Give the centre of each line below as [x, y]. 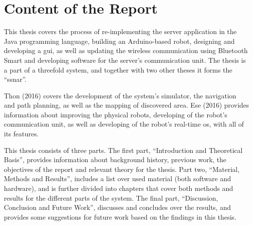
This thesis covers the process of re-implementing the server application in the [120, 31]
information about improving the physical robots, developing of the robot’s [116, 114]
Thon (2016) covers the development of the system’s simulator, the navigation [120, 95]
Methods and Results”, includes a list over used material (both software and [117, 178]
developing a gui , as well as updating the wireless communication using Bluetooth [126, 50]
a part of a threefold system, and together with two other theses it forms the [118, 69]
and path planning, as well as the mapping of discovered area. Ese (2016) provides [126, 105]
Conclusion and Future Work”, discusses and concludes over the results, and [117, 207]
